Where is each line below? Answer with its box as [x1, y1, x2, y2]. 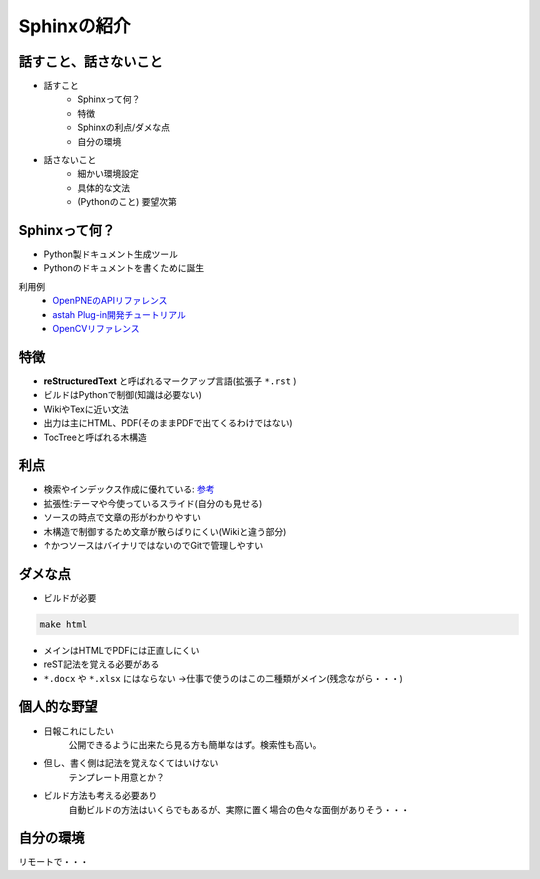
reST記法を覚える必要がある [43, 658, 160, 670]
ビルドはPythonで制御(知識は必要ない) [43, 389, 202, 401]
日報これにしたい [43, 725, 114, 737]
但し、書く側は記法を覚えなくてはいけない [43, 757, 219, 769]
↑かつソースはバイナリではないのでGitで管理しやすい [43, 539, 264, 551]
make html [39, 618, 88, 630]
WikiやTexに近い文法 [43, 403, 129, 415]
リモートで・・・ [18, 856, 89, 868]
